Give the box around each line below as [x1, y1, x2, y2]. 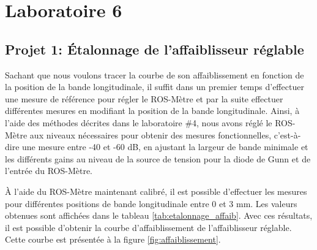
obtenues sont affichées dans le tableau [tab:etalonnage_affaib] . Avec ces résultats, [5, 209, 313, 222]
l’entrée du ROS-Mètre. [5, 164, 92, 177]
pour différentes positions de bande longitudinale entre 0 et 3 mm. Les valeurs [5, 197, 297, 210]
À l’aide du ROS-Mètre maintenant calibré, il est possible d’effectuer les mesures [5, 184, 307, 197]
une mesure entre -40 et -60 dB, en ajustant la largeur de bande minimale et [22, 140, 308, 153]
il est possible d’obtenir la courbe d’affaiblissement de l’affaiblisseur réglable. [5, 221, 292, 233]
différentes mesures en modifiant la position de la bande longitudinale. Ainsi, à [5, 104, 300, 117]
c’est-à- [274, 128, 301, 141]
